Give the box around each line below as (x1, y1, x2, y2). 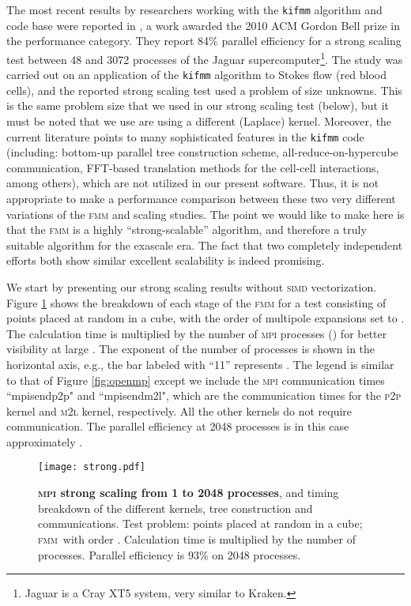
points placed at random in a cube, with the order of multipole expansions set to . (6, 310, 405, 326)
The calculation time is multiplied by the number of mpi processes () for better (6, 325, 387, 341)
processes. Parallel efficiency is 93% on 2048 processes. (38, 546, 301, 563)
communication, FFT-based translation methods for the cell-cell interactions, (6, 159, 379, 175)
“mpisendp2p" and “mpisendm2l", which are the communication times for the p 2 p (6, 387, 402, 404)
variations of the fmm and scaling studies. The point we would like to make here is (6, 205, 405, 222)
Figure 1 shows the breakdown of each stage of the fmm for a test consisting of (6, 294, 386, 311)
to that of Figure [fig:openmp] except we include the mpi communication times (6, 371, 385, 388)
